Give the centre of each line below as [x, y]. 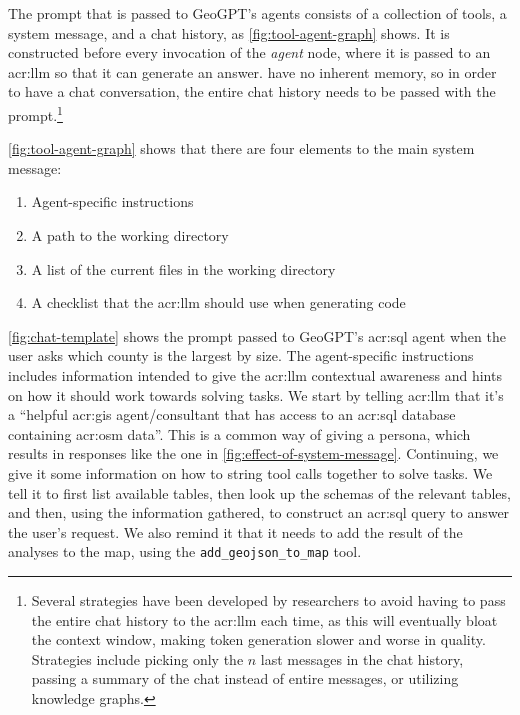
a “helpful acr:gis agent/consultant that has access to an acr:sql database [232, 414]
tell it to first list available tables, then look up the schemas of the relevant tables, [259, 492]
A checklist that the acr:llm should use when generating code [218, 302]
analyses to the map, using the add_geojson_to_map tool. [185, 551]
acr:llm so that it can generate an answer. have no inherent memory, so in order [252, 71]
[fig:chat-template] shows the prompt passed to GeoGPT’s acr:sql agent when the [257, 335]
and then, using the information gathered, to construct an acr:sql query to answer [259, 512]
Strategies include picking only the [137, 658]
